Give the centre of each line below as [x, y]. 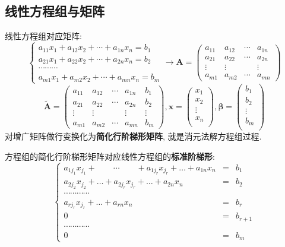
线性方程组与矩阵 [55, 11]
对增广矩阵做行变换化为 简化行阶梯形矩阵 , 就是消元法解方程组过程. [133, 136]
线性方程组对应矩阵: [43, 36]
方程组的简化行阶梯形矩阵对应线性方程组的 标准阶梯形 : [110, 156]
